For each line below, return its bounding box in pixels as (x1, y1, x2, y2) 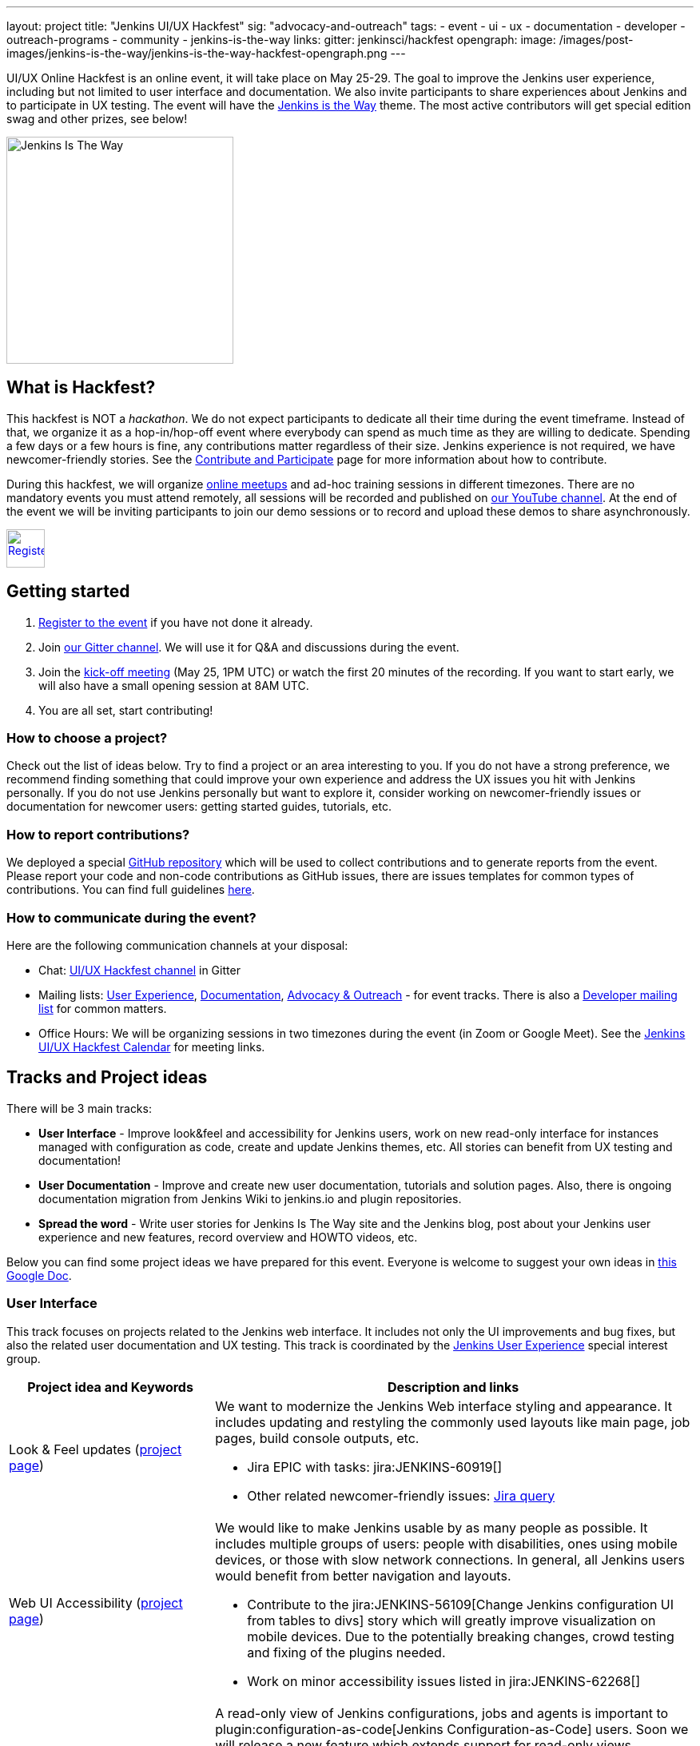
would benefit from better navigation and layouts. (215, 1567, 511, 1584)
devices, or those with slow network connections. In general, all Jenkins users (215, 1551, 686, 1568)
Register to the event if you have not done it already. (38, 615, 313, 629)
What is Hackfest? (6, 377, 156, 398)
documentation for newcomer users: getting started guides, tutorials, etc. (6, 799, 392, 814)
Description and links (387, 1378, 519, 1395)
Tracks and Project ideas (6, 1067, 208, 1088)
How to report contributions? (6, 826, 190, 843)
